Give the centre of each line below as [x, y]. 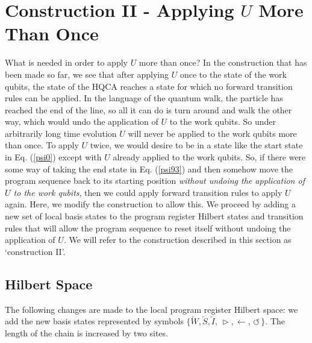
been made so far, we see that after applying [87, 74]
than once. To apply [42, 145]
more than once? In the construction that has [223, 62]
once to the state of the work [233, 74]
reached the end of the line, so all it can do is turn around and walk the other [148, 109]
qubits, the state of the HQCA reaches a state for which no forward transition [149, 86]
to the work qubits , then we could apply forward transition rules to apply [148, 192]
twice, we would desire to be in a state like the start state [196, 145]
